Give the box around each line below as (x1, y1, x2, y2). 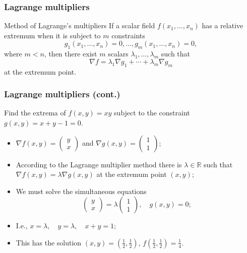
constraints (111, 30, 145, 40)
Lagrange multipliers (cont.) (4, 88, 120, 100)
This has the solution (16, 237, 82, 247)
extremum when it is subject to (4, 30, 101, 40)
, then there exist (44, 48, 97, 59)
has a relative (202, 20, 243, 31)
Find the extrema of (4, 107, 66, 118)
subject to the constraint (114, 107, 190, 118)
